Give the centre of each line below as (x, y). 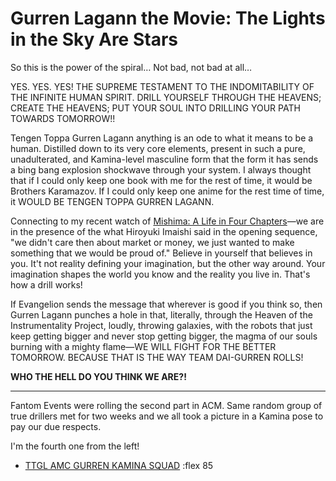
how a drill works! (46, 284)
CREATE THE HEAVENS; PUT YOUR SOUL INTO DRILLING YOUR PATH (155, 108)
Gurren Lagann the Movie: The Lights (168, 18)
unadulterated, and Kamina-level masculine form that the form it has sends (164, 159)
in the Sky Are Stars (94, 39)
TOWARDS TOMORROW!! (63, 118)
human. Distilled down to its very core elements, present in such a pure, (158, 148)
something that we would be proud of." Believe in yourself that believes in (161, 253)
